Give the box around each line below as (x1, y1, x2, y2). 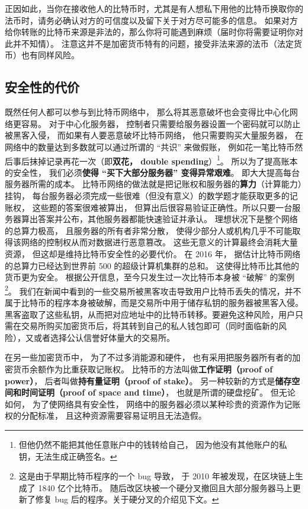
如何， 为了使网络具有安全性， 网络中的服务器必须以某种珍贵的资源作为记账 (5, 397, 301, 410)
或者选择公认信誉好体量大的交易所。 (33, 331, 175, 343)
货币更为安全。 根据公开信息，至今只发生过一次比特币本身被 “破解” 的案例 (5, 271, 295, 283)
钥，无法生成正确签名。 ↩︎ (18, 450, 117, 462)
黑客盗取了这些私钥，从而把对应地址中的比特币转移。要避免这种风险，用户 (5, 308, 295, 320)
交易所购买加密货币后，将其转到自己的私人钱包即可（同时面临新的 (21, 320, 278, 332)
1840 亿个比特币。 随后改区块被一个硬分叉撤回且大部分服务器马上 (38, 481, 293, 494)
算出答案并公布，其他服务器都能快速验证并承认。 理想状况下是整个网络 (21, 213, 298, 225)
